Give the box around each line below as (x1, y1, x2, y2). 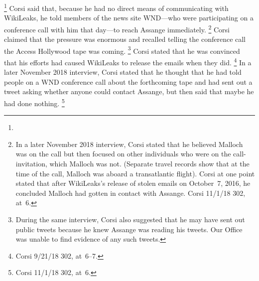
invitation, (15, 158, 47, 168)
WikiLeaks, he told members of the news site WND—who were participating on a (4, 12, 254, 23)
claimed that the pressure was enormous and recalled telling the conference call (4, 34, 246, 44)
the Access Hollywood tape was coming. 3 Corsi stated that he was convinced (4, 44, 240, 56)
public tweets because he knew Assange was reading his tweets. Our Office (15, 224, 243, 234)
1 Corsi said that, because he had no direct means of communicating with (4, 1, 229, 13)
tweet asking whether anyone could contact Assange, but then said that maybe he (4, 86, 254, 97)
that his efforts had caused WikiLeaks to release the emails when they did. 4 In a (4, 55, 252, 67)
